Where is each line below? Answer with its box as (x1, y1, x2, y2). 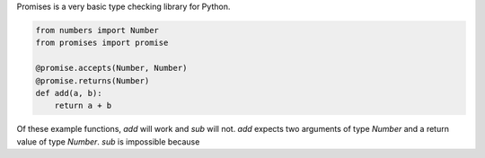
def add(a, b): (35, 88, 102, 98)
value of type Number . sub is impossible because (16, 136, 200, 147)
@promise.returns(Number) (35, 75, 150, 85)
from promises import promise (35, 38, 169, 48)
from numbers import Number (35, 25, 159, 35)
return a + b (54, 101, 112, 111)
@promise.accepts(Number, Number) (35, 63, 188, 74)
